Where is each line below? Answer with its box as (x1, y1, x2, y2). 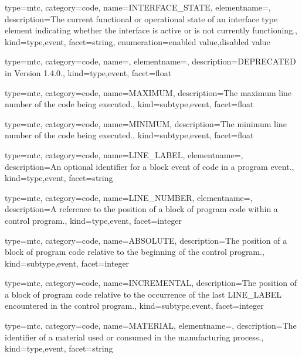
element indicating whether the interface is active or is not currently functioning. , (5, 24, 297, 36)
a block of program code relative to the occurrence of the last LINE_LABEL (5, 288, 281, 300)
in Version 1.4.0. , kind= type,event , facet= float (5, 66, 172, 79)
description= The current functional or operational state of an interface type (5, 12, 278, 25)
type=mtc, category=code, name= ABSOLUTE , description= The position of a (5, 234, 287, 246)
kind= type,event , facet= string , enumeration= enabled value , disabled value (5, 35, 270, 47)
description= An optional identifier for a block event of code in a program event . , (5, 160, 294, 172)
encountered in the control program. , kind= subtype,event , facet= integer (5, 299, 264, 312)
